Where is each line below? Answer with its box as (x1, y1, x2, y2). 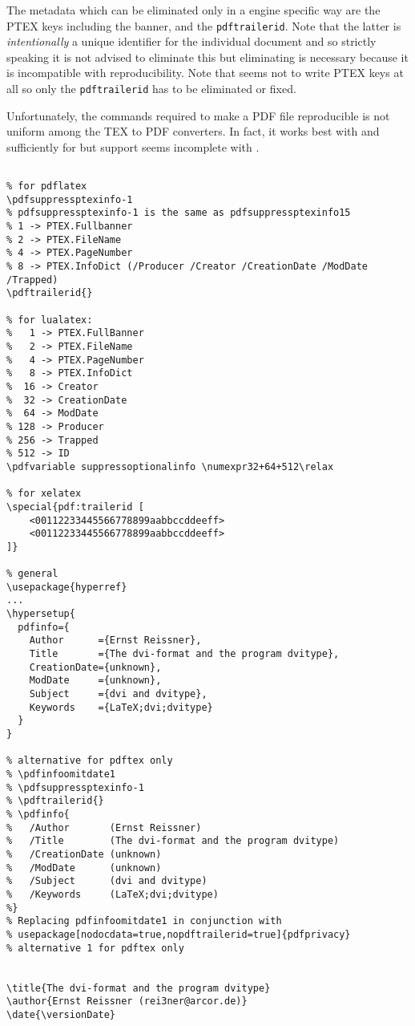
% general (6, 568, 58, 580)
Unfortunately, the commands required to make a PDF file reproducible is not (6, 107, 390, 124)
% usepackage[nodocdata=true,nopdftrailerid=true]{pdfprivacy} (6, 928, 351, 940)
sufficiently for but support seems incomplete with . (6, 138, 260, 155)
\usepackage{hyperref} (6, 581, 127, 593)
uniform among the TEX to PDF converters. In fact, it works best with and (6, 123, 380, 140)
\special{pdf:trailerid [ (6, 501, 144, 513)
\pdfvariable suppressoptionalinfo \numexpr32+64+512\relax (6, 460, 334, 472)
